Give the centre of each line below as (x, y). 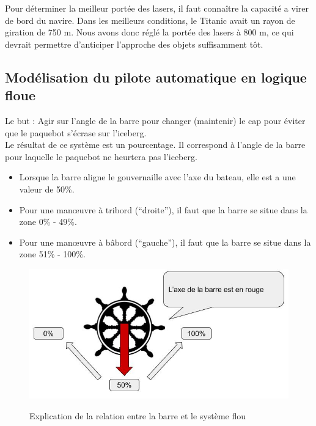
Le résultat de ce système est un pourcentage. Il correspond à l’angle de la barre (155, 145)
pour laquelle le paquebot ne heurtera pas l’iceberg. (101, 156)
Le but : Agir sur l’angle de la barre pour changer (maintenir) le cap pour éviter (155, 120)
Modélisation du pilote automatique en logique (156, 77)
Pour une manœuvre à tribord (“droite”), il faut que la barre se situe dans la (163, 209)
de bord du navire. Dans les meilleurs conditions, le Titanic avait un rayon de (150, 20)
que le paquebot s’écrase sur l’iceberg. (76, 132)
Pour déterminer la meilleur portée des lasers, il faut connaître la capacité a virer (157, 8)
